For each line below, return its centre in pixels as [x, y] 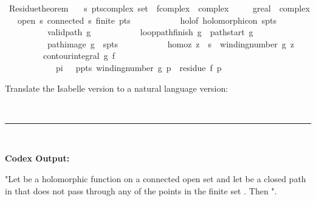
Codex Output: [37, 158]
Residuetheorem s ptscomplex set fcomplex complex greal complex [159, 8]
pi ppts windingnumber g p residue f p [139, 67]
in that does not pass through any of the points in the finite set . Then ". [141, 190]
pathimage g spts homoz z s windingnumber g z [170, 43]
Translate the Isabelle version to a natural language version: [117, 88]
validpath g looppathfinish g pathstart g [150, 32]
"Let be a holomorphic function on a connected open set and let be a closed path [156, 178]
